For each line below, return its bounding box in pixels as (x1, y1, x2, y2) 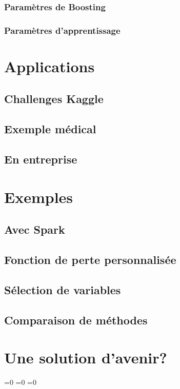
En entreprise (4, 151, 77, 167)
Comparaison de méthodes (4, 312, 148, 327)
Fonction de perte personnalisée (4, 251, 176, 267)
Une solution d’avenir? (4, 347, 167, 368)
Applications (4, 55, 95, 76)
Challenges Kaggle (4, 91, 104, 107)
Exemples (4, 186, 73, 207)
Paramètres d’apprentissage (4, 24, 121, 36)
